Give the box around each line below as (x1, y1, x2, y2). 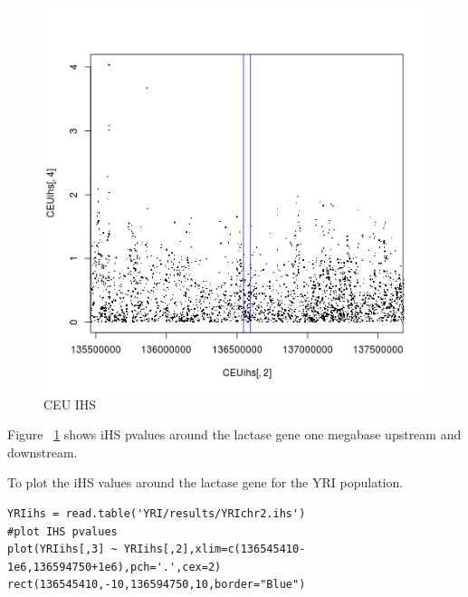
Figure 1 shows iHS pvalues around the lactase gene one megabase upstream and (7, 425, 462, 444)
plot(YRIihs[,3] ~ (7, 543, 118, 556)
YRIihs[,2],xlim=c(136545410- (123, 543, 306, 556)
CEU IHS (43, 394, 97, 413)
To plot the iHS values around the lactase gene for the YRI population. (7, 473, 404, 492)
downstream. (7, 442, 78, 461)
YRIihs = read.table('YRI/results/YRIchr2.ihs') (7, 506, 306, 520)
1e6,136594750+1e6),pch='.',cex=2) (7, 560, 222, 573)
